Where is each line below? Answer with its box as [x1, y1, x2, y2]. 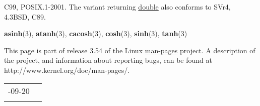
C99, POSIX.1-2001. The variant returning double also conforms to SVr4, [4, 2, 231, 12]
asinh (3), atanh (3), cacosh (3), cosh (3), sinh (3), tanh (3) [4, 28, 187, 39]
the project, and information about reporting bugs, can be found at [4, 55, 212, 65]
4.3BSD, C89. [4, 11, 46, 22]
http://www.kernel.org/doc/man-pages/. [4, 64, 130, 75]
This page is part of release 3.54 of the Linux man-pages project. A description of [4, 45, 255, 55]
